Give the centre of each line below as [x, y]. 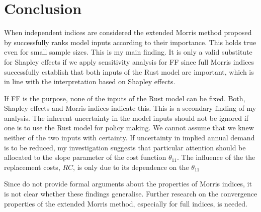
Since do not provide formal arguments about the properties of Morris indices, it [128, 184]
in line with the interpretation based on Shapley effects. [90, 81]
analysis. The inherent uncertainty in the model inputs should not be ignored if [126, 118]
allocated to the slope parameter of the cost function [85, 157]
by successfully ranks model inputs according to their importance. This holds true [130, 42]
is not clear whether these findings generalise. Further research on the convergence [131, 194]
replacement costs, [32, 167]
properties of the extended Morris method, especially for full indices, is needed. [126, 203]
